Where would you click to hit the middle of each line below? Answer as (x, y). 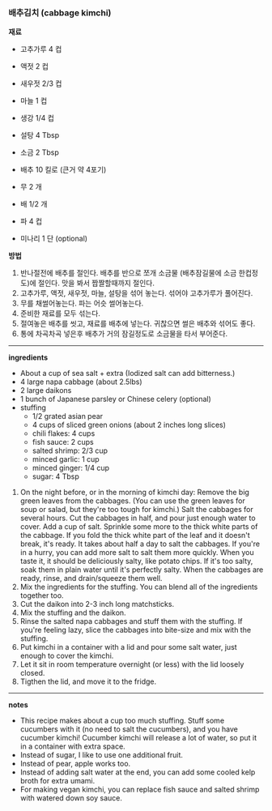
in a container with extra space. (72, 746)
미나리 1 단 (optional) (53, 239)
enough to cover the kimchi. (67, 656)
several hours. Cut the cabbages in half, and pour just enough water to (138, 518)
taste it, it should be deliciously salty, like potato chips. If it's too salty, (136, 561)
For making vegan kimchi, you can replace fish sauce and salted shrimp (140, 790)
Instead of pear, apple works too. (75, 764)
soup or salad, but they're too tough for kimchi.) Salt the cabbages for (136, 510)
